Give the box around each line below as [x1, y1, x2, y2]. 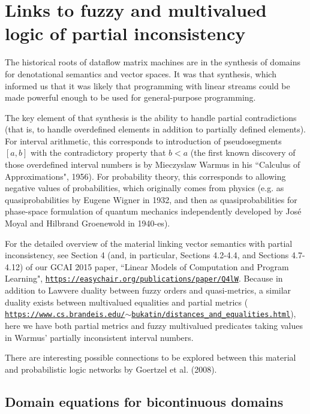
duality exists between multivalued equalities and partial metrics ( [5, 295, 248, 308]
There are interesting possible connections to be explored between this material [5, 351, 296, 364]
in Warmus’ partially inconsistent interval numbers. [5, 331, 194, 343]
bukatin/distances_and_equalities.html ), [131, 307, 296, 320]
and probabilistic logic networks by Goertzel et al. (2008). [5, 362, 217, 375]
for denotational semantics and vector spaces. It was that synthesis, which [5, 67, 276, 80]
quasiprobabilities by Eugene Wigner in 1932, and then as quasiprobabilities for [5, 193, 297, 206]
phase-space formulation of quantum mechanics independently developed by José [5, 205, 302, 217]
